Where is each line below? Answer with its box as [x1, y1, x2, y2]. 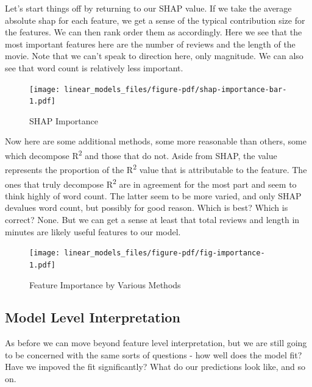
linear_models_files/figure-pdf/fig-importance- [64, 249, 265, 258]
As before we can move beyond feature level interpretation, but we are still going [5, 336, 307, 349]
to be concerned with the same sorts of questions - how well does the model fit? [5, 348, 302, 361]
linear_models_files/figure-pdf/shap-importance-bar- [64, 85, 287, 94]
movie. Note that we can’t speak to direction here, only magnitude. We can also [5, 49, 303, 62]
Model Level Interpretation [5, 308, 180, 327]
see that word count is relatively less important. [5, 61, 183, 74]
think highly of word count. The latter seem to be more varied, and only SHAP [5, 189, 302, 202]
